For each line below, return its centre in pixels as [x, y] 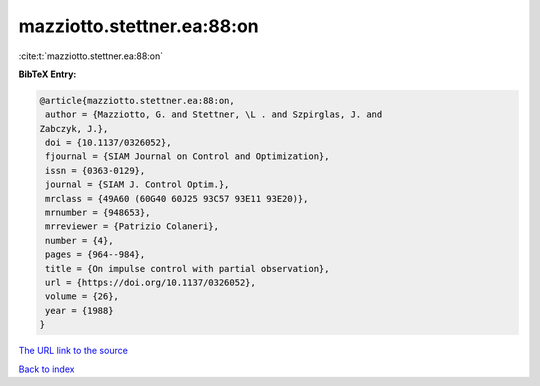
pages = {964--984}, [95, 254]
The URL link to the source [73, 351]
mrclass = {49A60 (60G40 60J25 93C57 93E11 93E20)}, [177, 198]
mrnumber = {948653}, [98, 213]
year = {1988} [79, 310]
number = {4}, [79, 240]
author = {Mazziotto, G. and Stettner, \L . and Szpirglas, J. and [214, 114]
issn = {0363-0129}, [95, 170]
